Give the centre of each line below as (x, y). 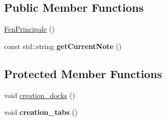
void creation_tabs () (41, 112)
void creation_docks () (40, 95)
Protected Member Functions (83, 73)
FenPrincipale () (30, 29)
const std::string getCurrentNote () (63, 46)
